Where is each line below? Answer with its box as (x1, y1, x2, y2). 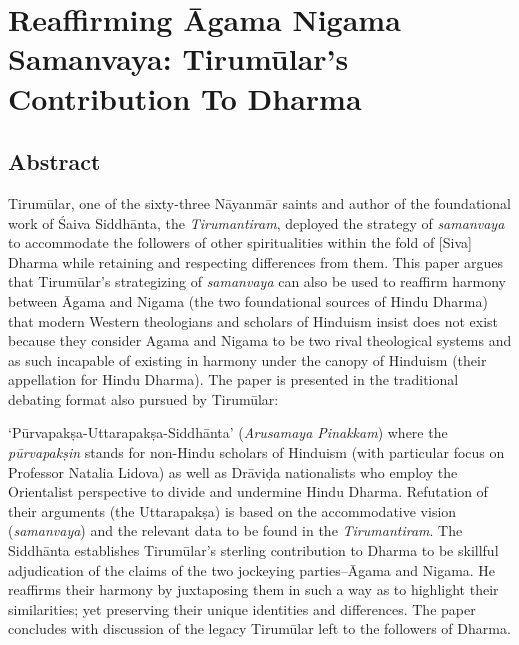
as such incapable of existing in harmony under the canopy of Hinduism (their (8, 349, 487, 370)
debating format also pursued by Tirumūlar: (8, 388, 279, 409)
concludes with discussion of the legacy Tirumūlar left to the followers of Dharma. (8, 618, 511, 639)
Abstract (8, 146, 101, 177)
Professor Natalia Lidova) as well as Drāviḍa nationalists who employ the (8, 461, 458, 482)
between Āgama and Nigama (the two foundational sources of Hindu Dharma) (8, 290, 488, 311)
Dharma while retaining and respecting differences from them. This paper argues (8, 251, 504, 272)
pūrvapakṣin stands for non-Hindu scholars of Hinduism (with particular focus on (8, 442, 505, 463)
